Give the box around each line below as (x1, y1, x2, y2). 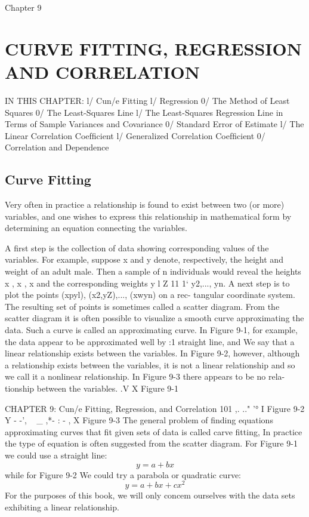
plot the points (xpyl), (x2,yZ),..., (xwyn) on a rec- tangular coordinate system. (5, 288, 295, 301)
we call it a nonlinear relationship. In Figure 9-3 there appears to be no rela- (5, 370, 285, 383)
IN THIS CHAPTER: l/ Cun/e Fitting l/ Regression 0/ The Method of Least (5, 94, 290, 106)
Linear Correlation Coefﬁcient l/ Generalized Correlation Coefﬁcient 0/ (5, 129, 265, 141)
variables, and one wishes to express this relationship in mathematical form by (5, 210, 292, 222)
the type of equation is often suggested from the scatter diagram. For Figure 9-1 (5, 437, 298, 450)
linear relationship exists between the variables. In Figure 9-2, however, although (5, 347, 300, 359)
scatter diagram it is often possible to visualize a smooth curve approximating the (5, 312, 304, 324)
